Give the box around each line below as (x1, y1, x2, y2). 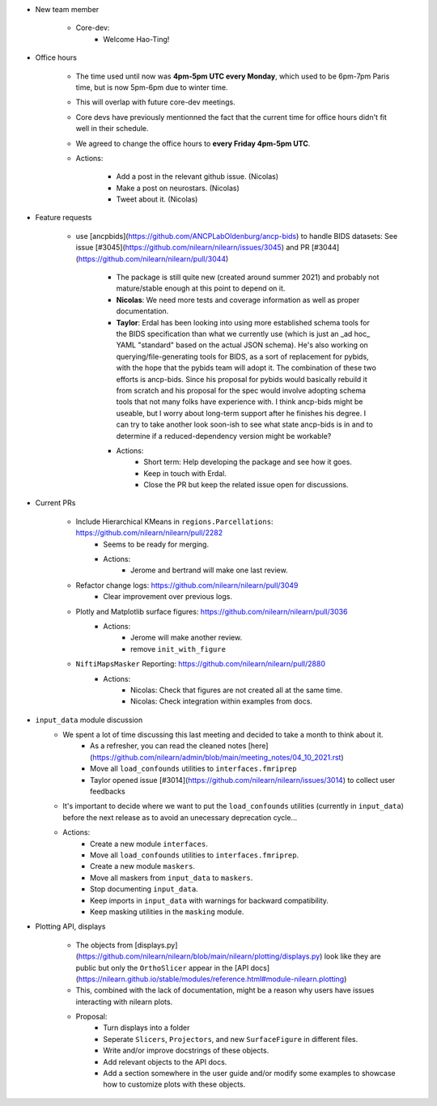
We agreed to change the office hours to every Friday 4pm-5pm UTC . (75, 138, 311, 148)
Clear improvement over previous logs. (103, 592, 232, 602)
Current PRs (35, 498, 76, 508)
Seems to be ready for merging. (103, 539, 210, 549)
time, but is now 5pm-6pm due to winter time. (75, 82, 228, 92)
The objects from (75, 940, 134, 950)
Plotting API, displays (35, 921, 106, 931)
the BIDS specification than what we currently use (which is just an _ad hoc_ (116, 329, 371, 338)
